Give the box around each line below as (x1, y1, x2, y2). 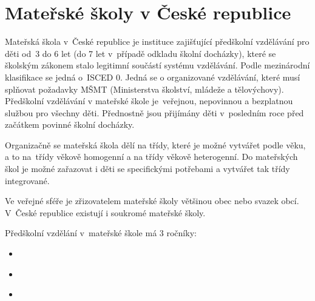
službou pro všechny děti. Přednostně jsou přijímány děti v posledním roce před (5, 106, 304, 119)
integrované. (5, 174, 50, 187)
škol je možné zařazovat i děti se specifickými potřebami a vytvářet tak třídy (5, 162, 290, 175)
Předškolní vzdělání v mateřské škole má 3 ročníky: (5, 227, 197, 239)
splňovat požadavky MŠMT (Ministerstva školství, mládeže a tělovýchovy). (5, 82, 284, 95)
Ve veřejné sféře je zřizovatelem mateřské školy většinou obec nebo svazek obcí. (5, 194, 299, 207)
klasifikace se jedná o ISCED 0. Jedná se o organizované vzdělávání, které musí (5, 70, 300, 83)
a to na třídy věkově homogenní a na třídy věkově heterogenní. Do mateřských (5, 150, 298, 163)
